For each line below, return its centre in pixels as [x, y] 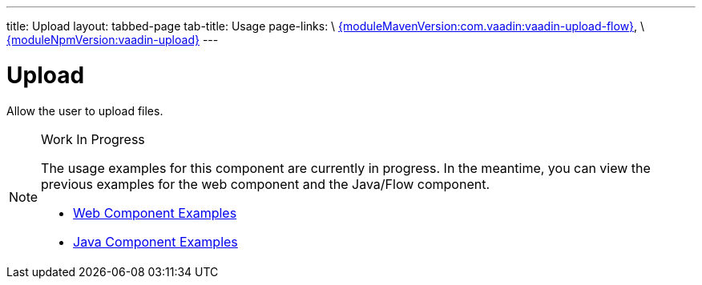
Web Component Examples [155, 213]
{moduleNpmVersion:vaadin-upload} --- [113, 40]
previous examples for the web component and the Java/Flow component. [266, 184]
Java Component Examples [155, 241]
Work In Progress [93, 139]
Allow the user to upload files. [85, 110]
